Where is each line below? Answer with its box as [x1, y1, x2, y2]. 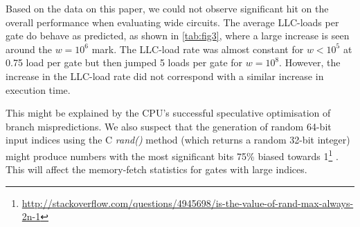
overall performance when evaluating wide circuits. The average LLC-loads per [6, 14, 339, 29]
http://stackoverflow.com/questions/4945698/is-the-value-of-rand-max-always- [21, 195, 354, 210]
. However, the [279, 55, 341, 70]
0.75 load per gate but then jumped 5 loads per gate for [6, 55, 243, 70]
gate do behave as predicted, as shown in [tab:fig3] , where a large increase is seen [6, 28, 350, 43]
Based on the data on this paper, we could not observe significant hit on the [6, 1, 329, 15]
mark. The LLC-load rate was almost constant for [91, 41, 304, 56]
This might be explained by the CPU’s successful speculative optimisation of [6, 106, 331, 120]
